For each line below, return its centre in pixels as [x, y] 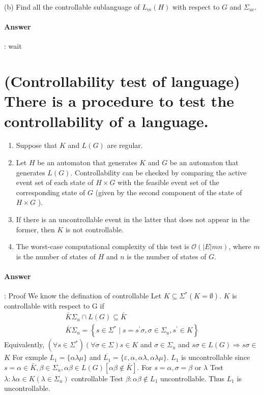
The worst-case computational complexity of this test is [102, 246]
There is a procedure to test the [119, 101]
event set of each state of [55, 182]
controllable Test [97, 378]
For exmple [30, 357]
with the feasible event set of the [168, 182]
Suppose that [37, 145]
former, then [35, 229]
